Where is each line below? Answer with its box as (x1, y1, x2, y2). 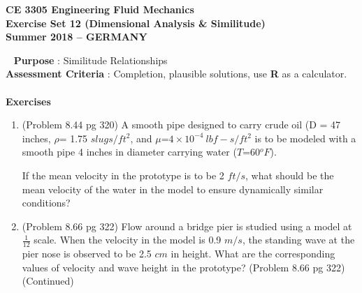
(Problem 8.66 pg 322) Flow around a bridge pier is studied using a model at (22, 218, 352, 233)
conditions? (22, 195, 71, 210)
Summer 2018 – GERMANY (6, 29, 147, 44)
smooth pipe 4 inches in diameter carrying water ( (22, 144, 237, 159)
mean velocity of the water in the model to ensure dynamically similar (22, 181, 324, 196)
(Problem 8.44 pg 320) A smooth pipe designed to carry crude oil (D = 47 (22, 117, 341, 132)
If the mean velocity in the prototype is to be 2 (22, 167, 224, 182)
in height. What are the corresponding (171, 246, 335, 261)
